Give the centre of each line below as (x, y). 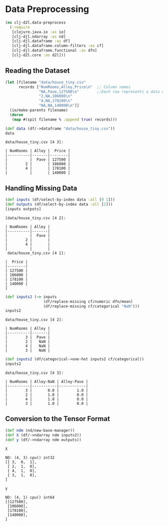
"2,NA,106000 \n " (55, 96)
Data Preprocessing (47, 9)
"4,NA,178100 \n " (55, 101)
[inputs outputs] (23, 209)
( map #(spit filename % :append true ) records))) (64, 119)
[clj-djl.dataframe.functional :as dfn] (54, 51)
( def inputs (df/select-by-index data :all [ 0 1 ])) (60, 200)
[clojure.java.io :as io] (39, 32)
